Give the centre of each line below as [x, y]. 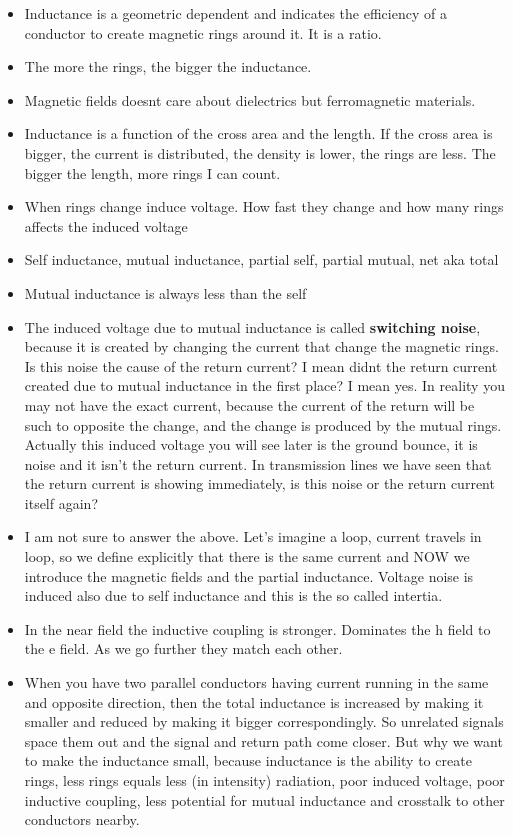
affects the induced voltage [106, 225]
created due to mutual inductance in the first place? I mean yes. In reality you [264, 385]
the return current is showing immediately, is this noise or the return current [259, 483]
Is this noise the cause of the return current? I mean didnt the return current [261, 365]
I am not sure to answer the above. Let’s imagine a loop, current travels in [253, 536]
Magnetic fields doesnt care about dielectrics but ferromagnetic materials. [250, 99]
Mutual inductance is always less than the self [165, 292]
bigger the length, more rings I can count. [152, 172]
